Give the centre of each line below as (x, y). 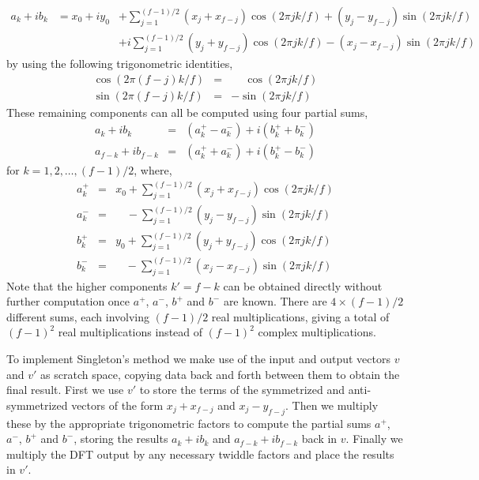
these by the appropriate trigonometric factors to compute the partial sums (189, 423)
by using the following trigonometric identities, (120, 64)
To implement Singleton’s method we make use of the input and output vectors (198, 359)
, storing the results (121, 439)
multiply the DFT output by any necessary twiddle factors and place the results (200, 454)
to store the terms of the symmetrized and (242, 390)
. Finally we (374, 439)
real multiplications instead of (130, 332)
